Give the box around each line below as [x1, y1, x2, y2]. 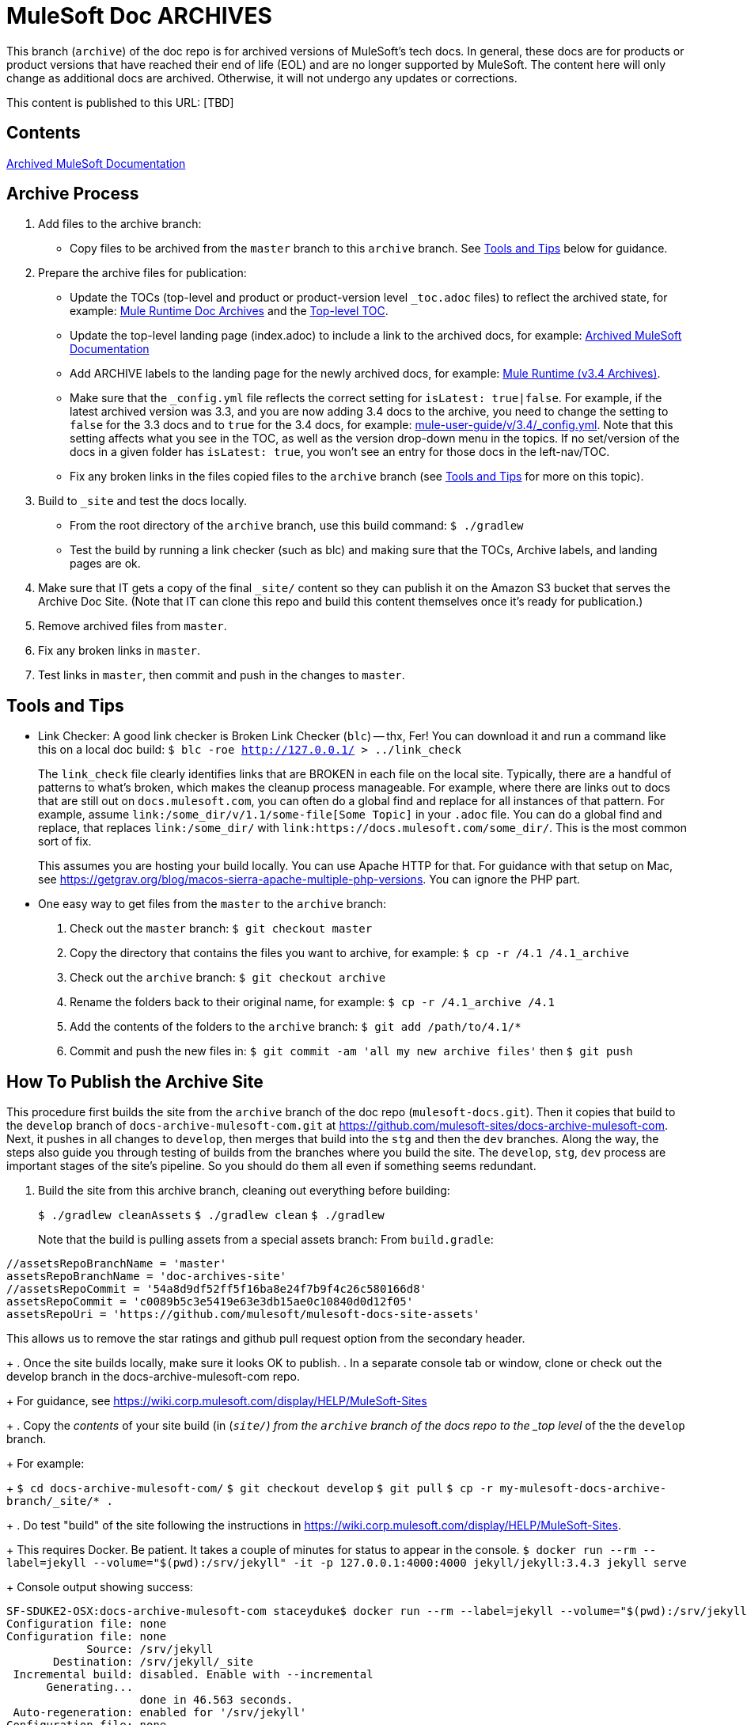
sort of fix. [38, 834, 92, 849]
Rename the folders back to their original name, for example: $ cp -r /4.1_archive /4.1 [70, 995, 555, 1009]
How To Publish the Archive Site [6, 1071, 264, 1092]
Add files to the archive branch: [38, 217, 202, 231]
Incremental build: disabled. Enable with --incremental [13, 1668, 373, 1681]
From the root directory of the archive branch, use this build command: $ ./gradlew [70, 519, 524, 533]
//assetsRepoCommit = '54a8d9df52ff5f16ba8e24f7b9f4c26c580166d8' [6, 1282, 427, 1296]
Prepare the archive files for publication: [38, 266, 247, 280]
